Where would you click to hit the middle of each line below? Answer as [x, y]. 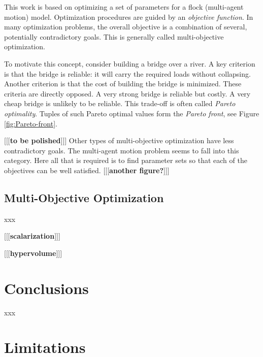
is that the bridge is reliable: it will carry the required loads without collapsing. [127, 73]
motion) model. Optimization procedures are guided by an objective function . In [129, 17]
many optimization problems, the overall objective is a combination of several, [126, 27]
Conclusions [46, 288]
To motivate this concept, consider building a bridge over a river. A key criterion [130, 63]
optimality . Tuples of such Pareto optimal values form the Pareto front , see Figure [132, 113]
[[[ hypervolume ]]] [33, 253]
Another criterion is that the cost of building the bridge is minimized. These [123, 84]
